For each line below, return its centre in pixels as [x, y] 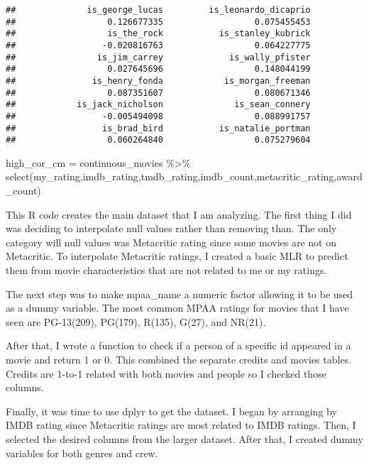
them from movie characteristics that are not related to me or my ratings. [166, 270]
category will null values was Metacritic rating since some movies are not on [171, 242]
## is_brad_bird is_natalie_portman [158, 128]
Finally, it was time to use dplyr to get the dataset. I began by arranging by [171, 411]
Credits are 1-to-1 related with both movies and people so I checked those [166, 373]
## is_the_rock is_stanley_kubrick [158, 34]
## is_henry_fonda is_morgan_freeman [158, 81]
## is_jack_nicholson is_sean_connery [158, 105]
